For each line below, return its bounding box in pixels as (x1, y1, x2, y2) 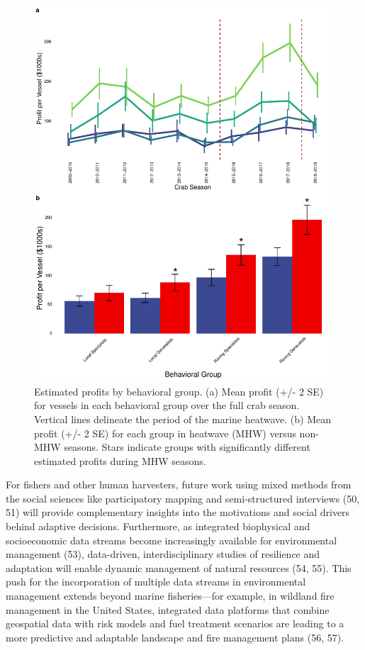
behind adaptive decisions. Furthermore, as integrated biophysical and (6, 519, 310, 534)
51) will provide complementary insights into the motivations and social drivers (6, 505, 350, 520)
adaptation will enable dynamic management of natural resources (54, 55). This (6, 560, 352, 575)
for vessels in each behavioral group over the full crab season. (34, 398, 300, 413)
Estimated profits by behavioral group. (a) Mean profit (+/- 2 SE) (34, 383, 324, 398)
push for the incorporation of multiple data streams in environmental (6, 574, 306, 589)
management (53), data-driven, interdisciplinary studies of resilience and (6, 547, 320, 561)
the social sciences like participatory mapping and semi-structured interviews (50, (6, 491, 360, 505)
